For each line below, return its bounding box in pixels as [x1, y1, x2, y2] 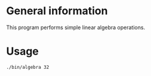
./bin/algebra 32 [6, 64, 50, 70]
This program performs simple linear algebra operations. [6, 24, 145, 31]
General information [6, 4, 108, 18]
